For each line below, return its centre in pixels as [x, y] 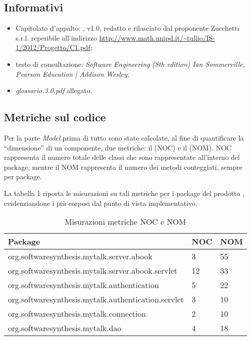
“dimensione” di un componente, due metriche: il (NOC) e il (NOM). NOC [118, 147]
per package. [23, 176]
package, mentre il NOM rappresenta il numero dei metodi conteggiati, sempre [123, 167]
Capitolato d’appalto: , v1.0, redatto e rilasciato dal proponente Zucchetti [127, 28]
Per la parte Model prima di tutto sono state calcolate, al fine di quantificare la [124, 137]
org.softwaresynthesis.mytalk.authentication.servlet [96, 299]
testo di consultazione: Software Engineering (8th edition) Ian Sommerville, [130, 64]
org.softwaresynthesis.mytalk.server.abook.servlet [93, 271]
